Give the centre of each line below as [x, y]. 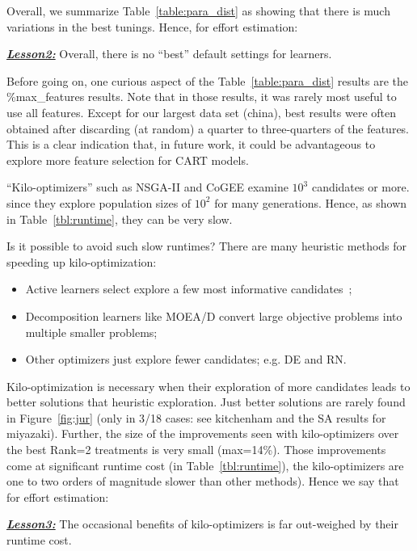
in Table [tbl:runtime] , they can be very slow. [120, 219]
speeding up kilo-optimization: [82, 261]
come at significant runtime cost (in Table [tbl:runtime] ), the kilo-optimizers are [205, 465]
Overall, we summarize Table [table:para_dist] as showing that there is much [198, 11]
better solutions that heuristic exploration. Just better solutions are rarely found [206, 402]
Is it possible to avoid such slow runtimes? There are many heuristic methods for [207, 246]
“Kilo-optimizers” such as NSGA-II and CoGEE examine [147, 187]
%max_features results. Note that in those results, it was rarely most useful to [202, 97]
